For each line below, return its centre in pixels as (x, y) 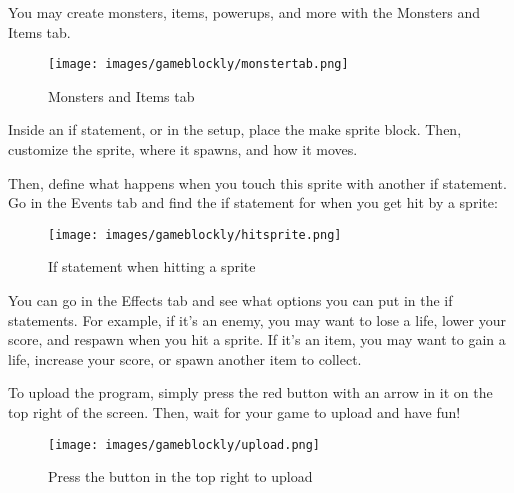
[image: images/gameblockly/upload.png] (184, 444)
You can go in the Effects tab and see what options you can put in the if (230, 300)
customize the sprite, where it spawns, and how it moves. (183, 149)
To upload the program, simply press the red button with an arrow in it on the (250, 392)
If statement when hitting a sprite (152, 266)
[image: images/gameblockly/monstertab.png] (198, 64)
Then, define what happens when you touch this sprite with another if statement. (257, 182)
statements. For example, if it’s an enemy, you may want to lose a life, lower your (257, 319)
